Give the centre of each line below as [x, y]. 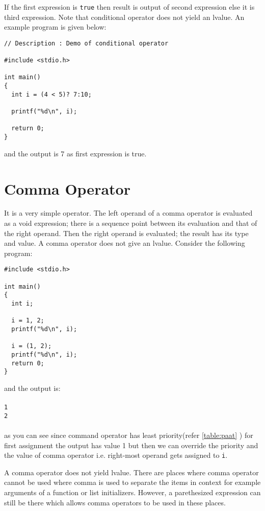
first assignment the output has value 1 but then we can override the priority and [131, 445]
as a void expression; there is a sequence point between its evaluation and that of [131, 223]
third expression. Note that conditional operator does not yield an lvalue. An [124, 17]
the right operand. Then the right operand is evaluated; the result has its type [126, 233]
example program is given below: [55, 27]
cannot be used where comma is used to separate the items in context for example [132, 482]
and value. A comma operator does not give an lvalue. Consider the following [125, 243]
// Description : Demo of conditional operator [86, 43]
